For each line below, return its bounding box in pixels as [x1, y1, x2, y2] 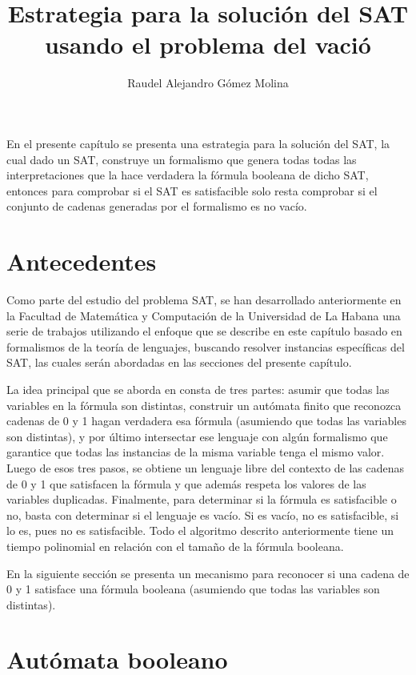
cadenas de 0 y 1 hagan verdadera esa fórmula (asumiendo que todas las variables [6, 412, 406, 429]
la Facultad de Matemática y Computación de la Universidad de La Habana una [6, 307, 401, 323]
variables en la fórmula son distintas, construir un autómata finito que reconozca [6, 396, 402, 413]
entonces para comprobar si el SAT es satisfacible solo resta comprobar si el [6, 182, 378, 199]
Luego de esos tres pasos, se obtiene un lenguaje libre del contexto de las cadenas [6, 459, 405, 476]
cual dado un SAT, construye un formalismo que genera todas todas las [6, 151, 357, 167]
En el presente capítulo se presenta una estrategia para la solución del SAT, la [6, 135, 390, 151]
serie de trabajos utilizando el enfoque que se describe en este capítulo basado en [6, 323, 402, 340]
